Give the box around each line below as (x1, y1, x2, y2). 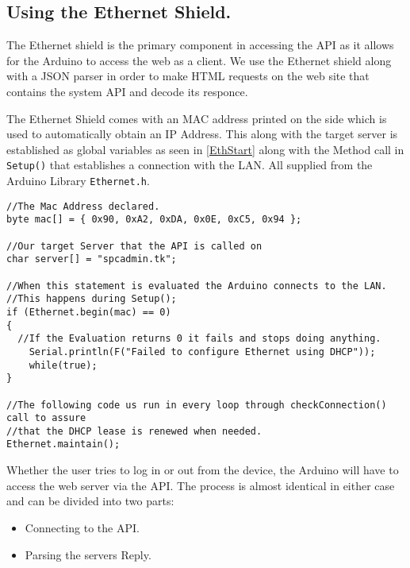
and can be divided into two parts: (6, 493, 174, 509)
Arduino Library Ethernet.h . (6, 172, 150, 189)
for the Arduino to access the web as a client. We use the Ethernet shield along (6, 52, 392, 68)
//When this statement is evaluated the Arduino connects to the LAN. (6, 280, 387, 292)
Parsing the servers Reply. (25, 546, 151, 562)
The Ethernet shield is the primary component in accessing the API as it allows (6, 37, 394, 53)
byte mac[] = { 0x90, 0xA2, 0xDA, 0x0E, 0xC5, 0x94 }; (6, 214, 302, 226)
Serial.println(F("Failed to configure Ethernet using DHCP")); (29, 346, 376, 357)
